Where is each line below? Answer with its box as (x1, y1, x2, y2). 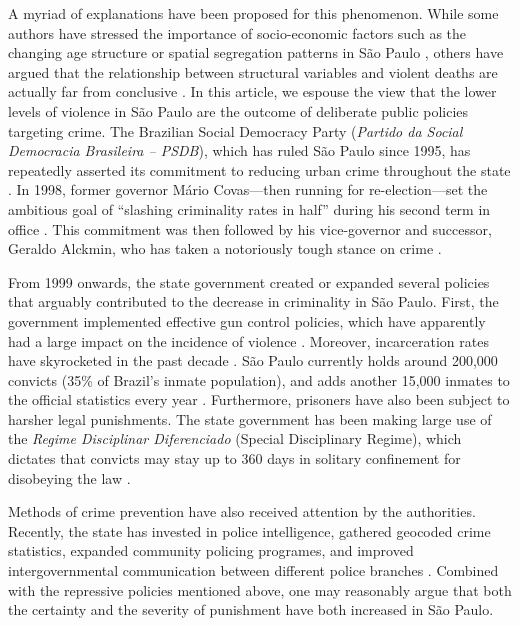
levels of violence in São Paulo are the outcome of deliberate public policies (8, 100, 469, 121)
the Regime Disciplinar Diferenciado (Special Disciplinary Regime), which (8, 428, 462, 449)
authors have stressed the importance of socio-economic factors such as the (8, 22, 467, 43)
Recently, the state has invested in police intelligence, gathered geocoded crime (8, 520, 491, 541)
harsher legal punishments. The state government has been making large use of (8, 408, 492, 429)
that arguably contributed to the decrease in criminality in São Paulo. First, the (8, 291, 499, 312)
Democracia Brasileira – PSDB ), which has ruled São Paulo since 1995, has (8, 140, 471, 161)
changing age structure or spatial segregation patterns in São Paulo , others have (8, 42, 504, 63)
